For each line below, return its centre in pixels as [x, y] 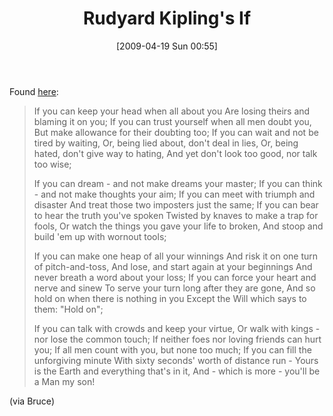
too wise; [52, 164]
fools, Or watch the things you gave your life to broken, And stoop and [178, 226]
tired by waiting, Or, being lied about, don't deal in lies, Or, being [166, 143]
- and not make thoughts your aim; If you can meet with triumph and [174, 194]
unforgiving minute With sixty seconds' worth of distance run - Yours [176, 360]
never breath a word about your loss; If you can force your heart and [175, 277]
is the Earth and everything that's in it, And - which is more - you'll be [177, 371]
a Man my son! [64, 381]
